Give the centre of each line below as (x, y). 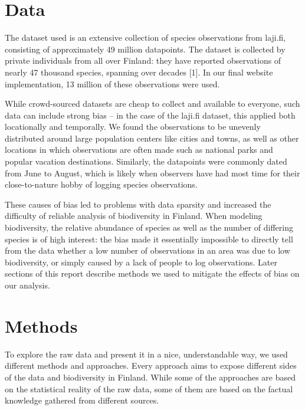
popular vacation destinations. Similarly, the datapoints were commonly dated (146, 161)
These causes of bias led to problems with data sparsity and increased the (138, 204)
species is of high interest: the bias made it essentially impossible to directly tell (149, 239)
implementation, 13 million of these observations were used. (112, 83)
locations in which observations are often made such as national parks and (139, 150)
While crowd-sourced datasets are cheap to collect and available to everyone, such (152, 104)
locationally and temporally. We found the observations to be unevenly (133, 127)
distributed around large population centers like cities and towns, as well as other (152, 138)
